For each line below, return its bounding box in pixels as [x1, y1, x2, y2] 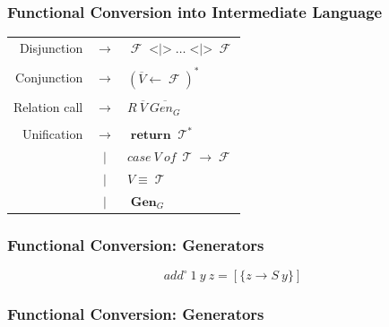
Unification [22, 125, 83, 143]
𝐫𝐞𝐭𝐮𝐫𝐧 [130, 129, 171, 142]
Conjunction [15, 68, 83, 87]
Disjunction [19, 38, 83, 56]
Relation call [13, 98, 83, 116]
